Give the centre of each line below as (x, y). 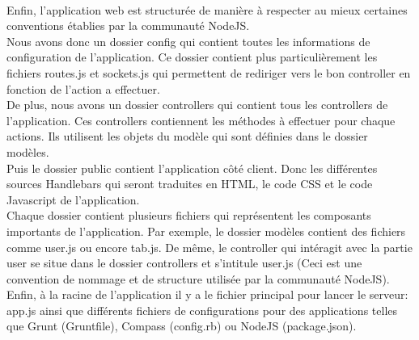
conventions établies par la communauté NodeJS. (128, 25)
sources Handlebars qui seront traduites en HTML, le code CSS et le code (190, 184)
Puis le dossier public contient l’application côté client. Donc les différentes (192, 168)
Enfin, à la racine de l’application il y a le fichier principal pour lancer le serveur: (207, 294)
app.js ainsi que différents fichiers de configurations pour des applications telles (202, 310)
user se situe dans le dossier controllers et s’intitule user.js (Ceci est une (184, 263)
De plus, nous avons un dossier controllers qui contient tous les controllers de (197, 105)
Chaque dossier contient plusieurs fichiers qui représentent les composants (189, 215)
